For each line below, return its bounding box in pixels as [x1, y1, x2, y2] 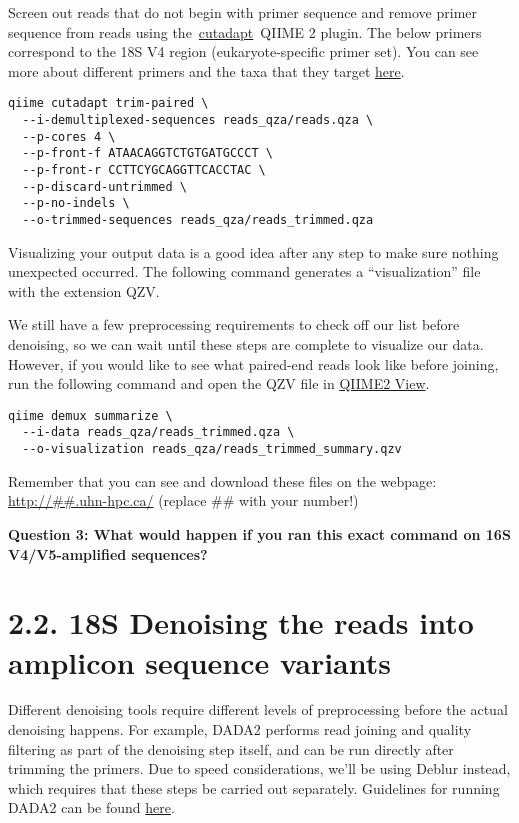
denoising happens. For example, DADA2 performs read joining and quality [8, 719, 472, 740]
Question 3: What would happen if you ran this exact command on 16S [8, 523, 511, 544]
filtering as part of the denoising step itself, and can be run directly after [8, 738, 454, 759]
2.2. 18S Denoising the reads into [8, 602, 474, 643]
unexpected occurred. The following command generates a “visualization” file [8, 261, 481, 282]
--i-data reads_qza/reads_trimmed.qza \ [22, 425, 295, 440]
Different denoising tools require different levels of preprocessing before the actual [8, 699, 508, 720]
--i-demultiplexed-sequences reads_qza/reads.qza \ [22, 113, 374, 128]
